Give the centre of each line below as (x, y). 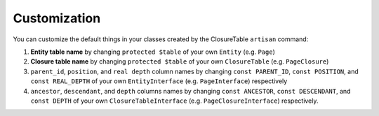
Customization (57, 18)
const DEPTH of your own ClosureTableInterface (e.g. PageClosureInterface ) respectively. (174, 101)
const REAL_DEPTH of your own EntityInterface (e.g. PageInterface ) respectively (159, 81)
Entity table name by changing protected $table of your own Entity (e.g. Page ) (153, 52)
